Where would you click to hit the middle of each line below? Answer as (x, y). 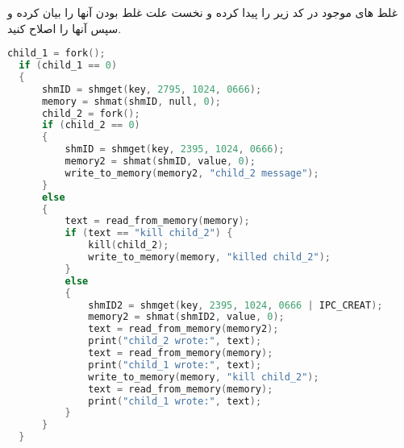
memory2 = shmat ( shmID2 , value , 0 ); (186, 317)
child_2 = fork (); (91, 113)
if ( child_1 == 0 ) (68, 66)
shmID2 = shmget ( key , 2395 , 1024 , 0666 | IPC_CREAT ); (235, 305)
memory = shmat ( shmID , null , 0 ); (131, 101)
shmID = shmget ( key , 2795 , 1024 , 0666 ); (152, 89)
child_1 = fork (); (56, 54)
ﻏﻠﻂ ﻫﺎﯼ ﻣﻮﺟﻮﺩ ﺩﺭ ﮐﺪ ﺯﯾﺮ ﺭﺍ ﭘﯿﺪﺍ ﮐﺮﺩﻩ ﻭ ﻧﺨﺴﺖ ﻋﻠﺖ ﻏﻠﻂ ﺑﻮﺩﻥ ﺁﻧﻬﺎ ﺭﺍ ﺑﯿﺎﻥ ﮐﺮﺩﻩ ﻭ (203, 12)
